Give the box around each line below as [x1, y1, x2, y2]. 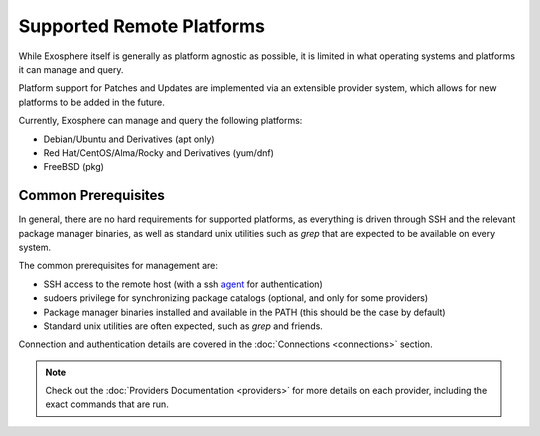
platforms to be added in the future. [18, 96, 165, 108]
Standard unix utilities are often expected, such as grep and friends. [43, 320, 324, 332]
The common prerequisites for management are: [18, 260, 219, 272]
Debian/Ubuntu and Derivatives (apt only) [43, 133, 215, 145]
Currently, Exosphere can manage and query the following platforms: [18, 115, 303, 127]
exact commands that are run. [45, 398, 169, 410]
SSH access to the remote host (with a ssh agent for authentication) [43, 278, 324, 290]
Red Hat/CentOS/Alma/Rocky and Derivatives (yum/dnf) [43, 146, 275, 159]
